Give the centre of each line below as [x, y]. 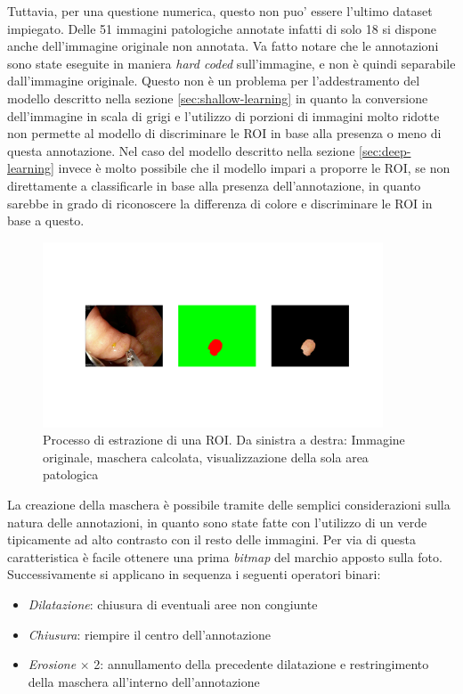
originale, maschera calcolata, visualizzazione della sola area [206, 457]
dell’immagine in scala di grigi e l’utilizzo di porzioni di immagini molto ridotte [223, 115]
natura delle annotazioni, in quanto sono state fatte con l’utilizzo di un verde [217, 522]
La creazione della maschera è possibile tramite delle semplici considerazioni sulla [229, 505]
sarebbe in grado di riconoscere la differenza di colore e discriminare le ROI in [220, 203]
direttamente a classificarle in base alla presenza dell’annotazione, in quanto [214, 185]
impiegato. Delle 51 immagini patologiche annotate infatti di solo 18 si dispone [222, 28]
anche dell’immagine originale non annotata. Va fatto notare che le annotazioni [223, 46]
